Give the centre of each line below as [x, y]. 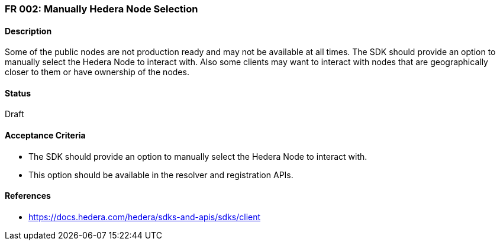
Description [28, 31]
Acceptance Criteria [45, 136]
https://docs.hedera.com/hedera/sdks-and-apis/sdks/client [145, 217]
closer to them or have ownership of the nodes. [97, 72]
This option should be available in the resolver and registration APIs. [161, 175]
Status [18, 93]
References [28, 196]
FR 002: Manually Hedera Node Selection [101, 9]
